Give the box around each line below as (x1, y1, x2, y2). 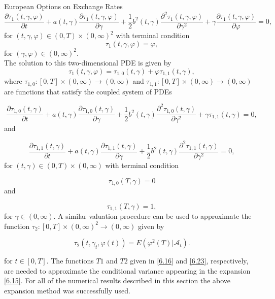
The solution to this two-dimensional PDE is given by (4, 57, 171, 68)
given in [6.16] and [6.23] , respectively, (130, 255, 249, 266)
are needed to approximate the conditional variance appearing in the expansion (4, 265, 251, 276)
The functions (51, 255, 94, 266)
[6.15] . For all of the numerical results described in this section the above (4, 275, 231, 286)
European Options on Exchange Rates (4, 1, 123, 11)
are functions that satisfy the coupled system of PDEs (4, 86, 172, 96)
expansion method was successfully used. (4, 285, 130, 296)
